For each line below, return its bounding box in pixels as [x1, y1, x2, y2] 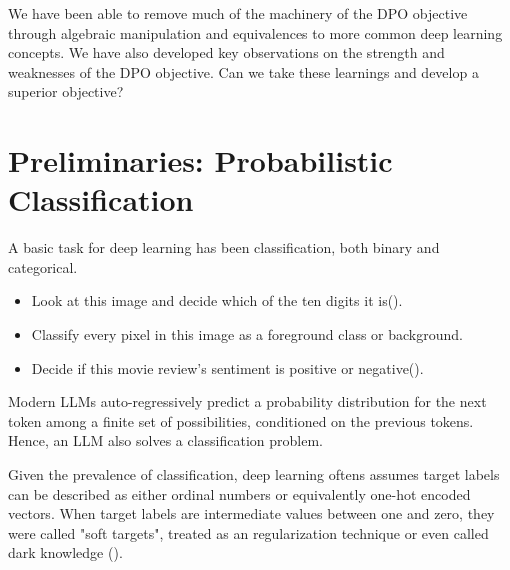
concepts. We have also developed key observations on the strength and [8, 42, 445, 63]
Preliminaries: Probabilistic [8, 140, 393, 181]
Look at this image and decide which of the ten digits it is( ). [31, 290, 403, 311]
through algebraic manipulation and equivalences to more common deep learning [8, 22, 503, 43]
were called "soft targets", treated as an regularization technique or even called [8, 522, 489, 543]
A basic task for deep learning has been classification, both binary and [8, 237, 440, 258]
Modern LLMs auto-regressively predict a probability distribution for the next [8, 391, 487, 412]
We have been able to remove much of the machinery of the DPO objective [8, 3, 468, 23]
